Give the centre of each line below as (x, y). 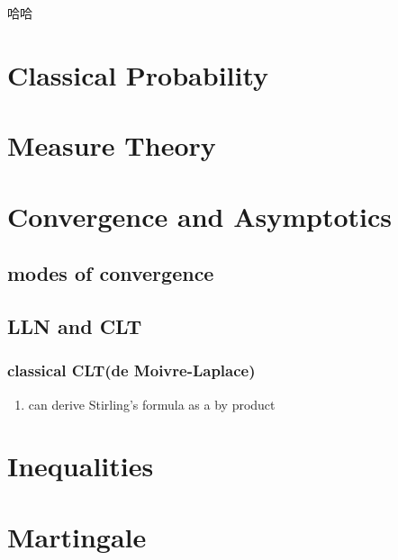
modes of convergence (111, 273)
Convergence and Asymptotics (200, 216)
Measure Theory (112, 145)
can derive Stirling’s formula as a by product (152, 404)
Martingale (77, 536)
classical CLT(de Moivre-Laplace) (131, 370)
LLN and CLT (75, 325)
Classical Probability (138, 74)
